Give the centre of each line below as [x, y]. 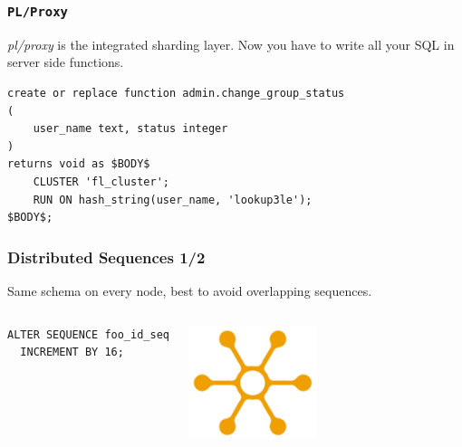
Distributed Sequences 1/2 [106, 257]
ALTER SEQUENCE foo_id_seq [88, 334]
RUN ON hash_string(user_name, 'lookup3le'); [173, 200]
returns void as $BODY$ [79, 164]
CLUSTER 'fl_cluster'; [101, 181]
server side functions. [66, 62]
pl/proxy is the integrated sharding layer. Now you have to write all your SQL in [231, 44]
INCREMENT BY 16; [72, 352]
